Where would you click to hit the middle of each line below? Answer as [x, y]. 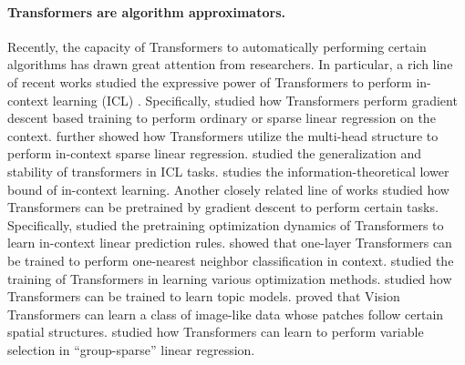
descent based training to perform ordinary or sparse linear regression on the [222, 118]
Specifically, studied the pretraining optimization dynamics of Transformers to [226, 224]
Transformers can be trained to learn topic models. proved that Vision [204, 296]
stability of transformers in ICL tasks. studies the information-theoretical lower [228, 171]
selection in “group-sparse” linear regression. [131, 349]
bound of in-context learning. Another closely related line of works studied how [228, 189]
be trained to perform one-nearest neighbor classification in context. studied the [231, 260]
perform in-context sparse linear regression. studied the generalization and [215, 153]
